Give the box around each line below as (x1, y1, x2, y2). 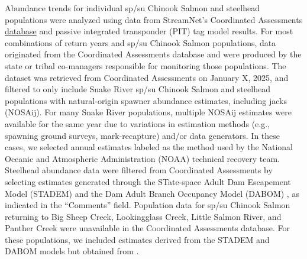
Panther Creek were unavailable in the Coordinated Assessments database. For (5, 222, 290, 234)
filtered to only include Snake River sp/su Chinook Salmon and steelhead (5, 83, 270, 95)
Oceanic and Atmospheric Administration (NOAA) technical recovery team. (5, 152, 280, 164)
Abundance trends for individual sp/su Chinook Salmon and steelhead (5, 2, 260, 14)
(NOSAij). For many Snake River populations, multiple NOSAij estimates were (5, 106, 292, 118)
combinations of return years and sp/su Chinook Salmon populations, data (5, 36, 276, 48)
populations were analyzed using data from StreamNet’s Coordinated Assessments (5, 13, 303, 25)
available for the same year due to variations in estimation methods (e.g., (5, 117, 270, 129)
